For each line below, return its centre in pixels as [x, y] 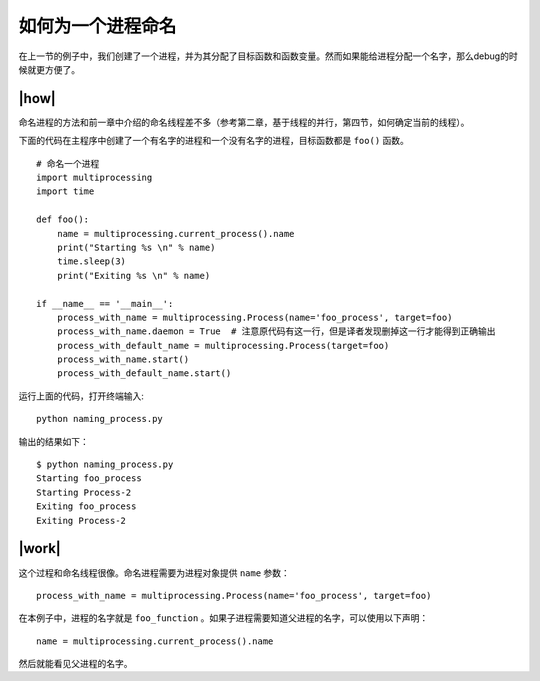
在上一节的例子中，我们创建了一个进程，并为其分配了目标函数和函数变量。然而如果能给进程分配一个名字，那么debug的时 [268, 56]
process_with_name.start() [123, 359]
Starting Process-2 [84, 492]
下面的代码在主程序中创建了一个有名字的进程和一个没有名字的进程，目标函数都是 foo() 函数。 [214, 141]
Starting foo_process [89, 478]
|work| [40, 548]
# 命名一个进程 [68, 163]
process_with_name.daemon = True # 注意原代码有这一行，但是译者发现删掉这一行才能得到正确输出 [276, 331]
